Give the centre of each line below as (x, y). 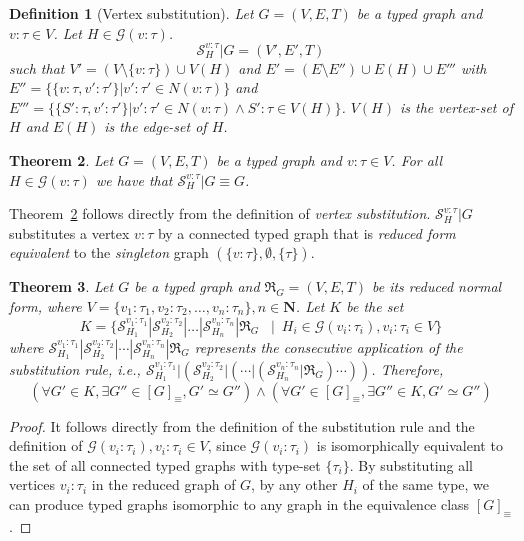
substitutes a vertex (69, 232)
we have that (134, 179)
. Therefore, (407, 368)
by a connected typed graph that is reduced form (306, 232)
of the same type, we (426, 484)
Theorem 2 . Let (61, 160)
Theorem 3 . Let (61, 286)
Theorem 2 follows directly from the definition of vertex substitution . (220, 213)
